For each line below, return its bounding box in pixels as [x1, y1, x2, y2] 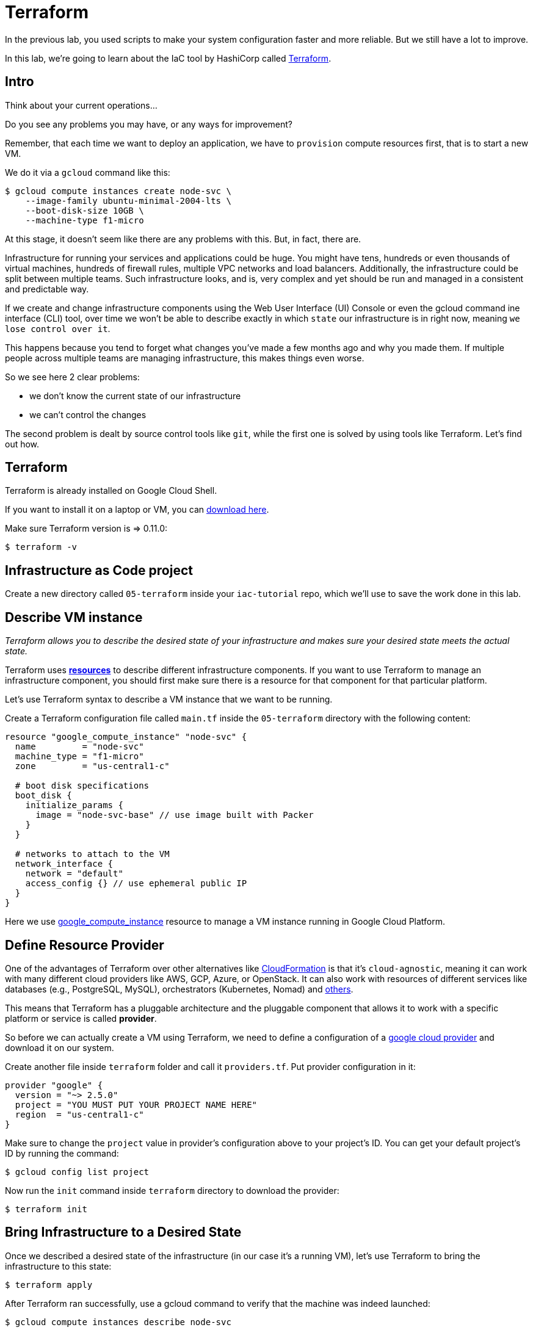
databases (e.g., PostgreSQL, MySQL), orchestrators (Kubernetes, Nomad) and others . [5, 983, 354, 994]
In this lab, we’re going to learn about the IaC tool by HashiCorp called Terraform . [5, 52, 332, 63]
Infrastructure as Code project [5, 562, 193, 578]
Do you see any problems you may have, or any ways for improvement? [5, 118, 292, 129]
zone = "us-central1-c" [15, 761, 170, 772]
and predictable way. [5, 283, 89, 294]
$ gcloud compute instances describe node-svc [5, 1317, 231, 1327]
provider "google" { [5, 1080, 103, 1090]
